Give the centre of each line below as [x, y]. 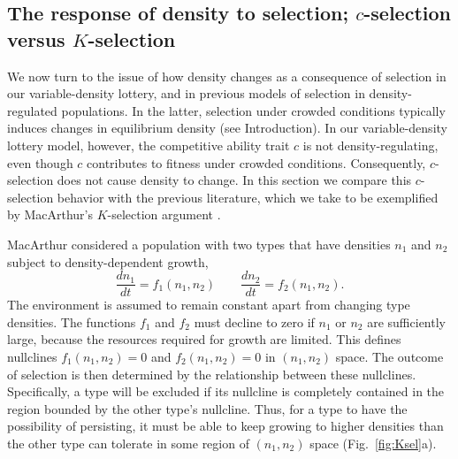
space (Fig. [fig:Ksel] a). [373, 443]
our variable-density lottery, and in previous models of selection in [186, 93]
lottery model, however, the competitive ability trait [149, 145]
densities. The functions [72, 321]
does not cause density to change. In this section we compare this [234, 180]
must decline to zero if [254, 321]
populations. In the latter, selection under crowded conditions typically [253, 110]
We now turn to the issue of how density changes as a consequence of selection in [227, 76]
